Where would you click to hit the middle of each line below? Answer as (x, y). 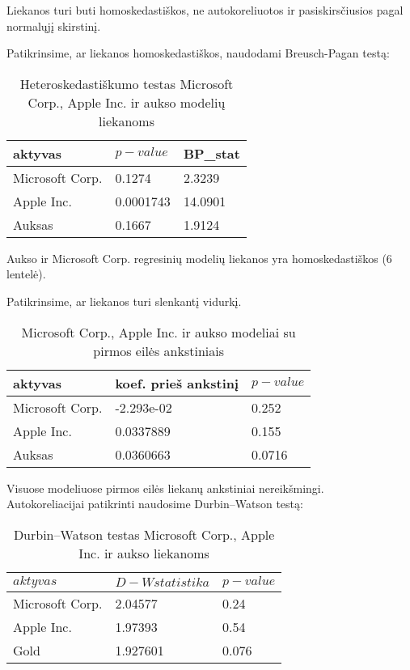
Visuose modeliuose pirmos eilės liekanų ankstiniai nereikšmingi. (165, 488)
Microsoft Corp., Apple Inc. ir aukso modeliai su (159, 332)
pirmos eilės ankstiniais (159, 350)
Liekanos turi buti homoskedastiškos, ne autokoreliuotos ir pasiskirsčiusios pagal (205, 10)
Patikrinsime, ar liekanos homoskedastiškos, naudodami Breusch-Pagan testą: (198, 53)
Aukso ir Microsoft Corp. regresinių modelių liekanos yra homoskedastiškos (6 (199, 258)
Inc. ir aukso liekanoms (144, 553)
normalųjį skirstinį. (54, 25)
